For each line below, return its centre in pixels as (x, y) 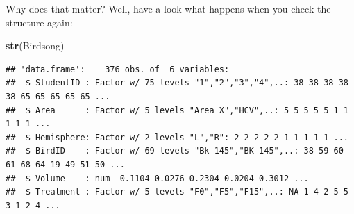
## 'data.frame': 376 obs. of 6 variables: (118, 69)
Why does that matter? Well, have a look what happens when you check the (168, 8)
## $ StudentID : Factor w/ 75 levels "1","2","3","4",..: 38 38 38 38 (177, 83)
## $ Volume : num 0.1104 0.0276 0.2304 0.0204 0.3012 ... (157, 178)
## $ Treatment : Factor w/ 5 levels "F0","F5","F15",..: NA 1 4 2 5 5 (177, 192)
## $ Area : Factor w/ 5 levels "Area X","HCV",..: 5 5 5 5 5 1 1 (177, 110)
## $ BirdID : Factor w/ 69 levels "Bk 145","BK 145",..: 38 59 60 (175, 151)
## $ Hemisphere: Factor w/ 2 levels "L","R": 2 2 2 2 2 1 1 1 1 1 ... (177, 137)
